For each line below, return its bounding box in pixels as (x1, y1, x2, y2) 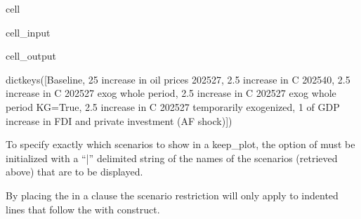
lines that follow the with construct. (6, 201, 160, 216)
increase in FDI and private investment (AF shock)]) (6, 113, 232, 128)
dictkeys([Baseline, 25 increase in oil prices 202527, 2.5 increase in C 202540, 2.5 (6, 72, 350, 86)
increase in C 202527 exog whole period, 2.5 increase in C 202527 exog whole (6, 86, 336, 100)
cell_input (6, 25, 51, 39)
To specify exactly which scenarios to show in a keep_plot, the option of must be (6, 137, 355, 152)
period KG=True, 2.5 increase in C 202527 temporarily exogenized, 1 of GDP (6, 99, 340, 114)
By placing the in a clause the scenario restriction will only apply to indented (6, 187, 339, 202)
